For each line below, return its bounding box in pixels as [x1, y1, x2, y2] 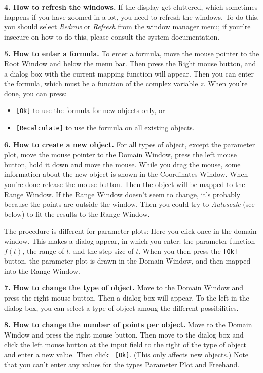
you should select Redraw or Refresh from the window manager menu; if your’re [4, 21, 251, 32]
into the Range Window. [4, 265, 80, 276]
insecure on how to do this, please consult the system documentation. [4, 31, 220, 42]
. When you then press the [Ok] [138, 245, 238, 256]
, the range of [22, 245, 64, 256]
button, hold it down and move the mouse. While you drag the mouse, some [4, 159, 241, 169]
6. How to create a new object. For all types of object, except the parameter [4, 139, 255, 150]
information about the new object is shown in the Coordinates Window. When [4, 169, 248, 179]
